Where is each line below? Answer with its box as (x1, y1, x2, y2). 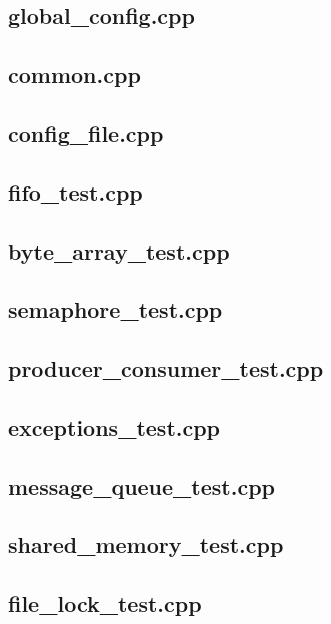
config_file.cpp (8, 117, 164, 148)
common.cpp (8, 59, 141, 90)
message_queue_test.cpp (8, 470, 275, 501)
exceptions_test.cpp (8, 411, 221, 442)
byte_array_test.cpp (8, 235, 230, 266)
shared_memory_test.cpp (8, 529, 284, 560)
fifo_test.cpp (8, 176, 143, 207)
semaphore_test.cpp (8, 294, 223, 325)
